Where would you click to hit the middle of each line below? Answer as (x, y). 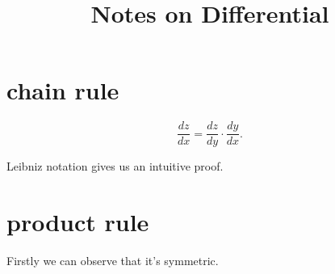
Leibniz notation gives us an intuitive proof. (115, 166)
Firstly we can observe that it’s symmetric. (113, 261)
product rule (78, 222)
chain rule (63, 90)
